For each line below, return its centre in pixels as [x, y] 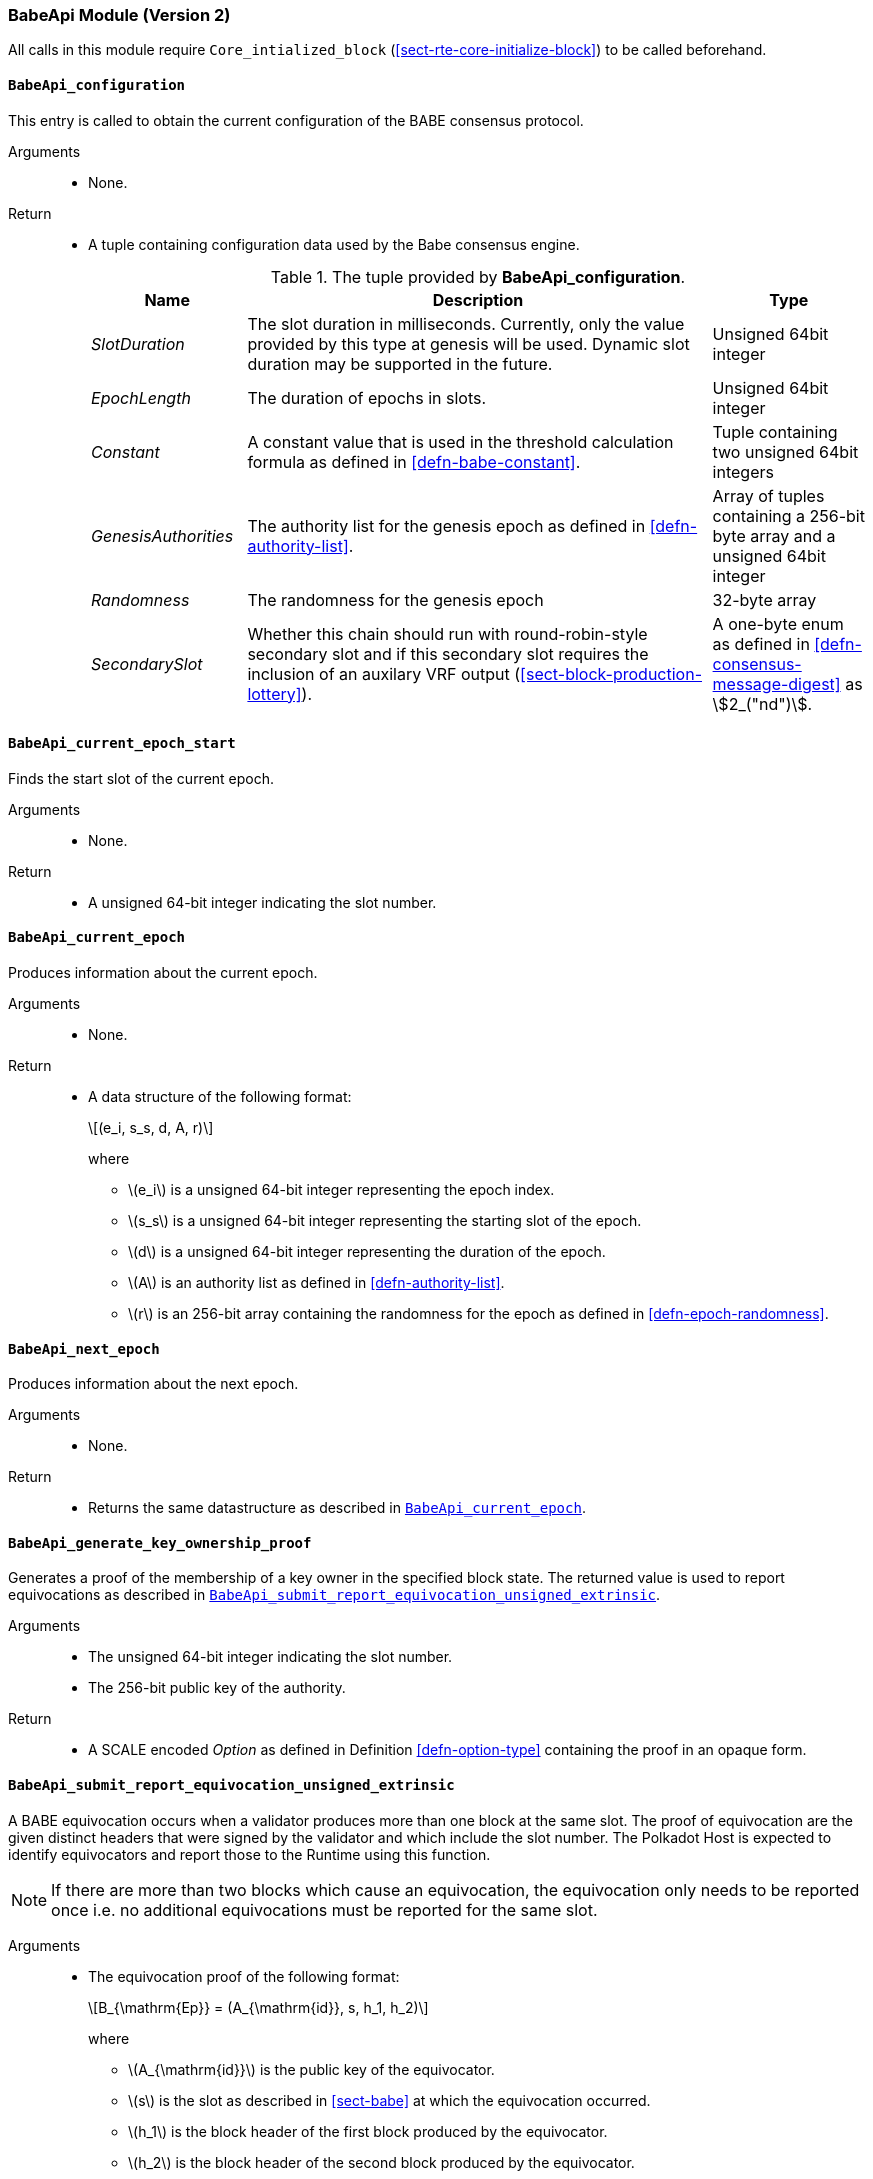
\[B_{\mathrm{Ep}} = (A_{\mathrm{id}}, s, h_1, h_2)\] [258, 2007]
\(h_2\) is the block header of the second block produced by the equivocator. [381, 2162]
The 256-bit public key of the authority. [217, 1688]
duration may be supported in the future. [400, 363]
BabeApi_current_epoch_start [122, 743]
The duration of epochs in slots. [367, 397]
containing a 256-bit [788, 515]
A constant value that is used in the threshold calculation [460, 441]
